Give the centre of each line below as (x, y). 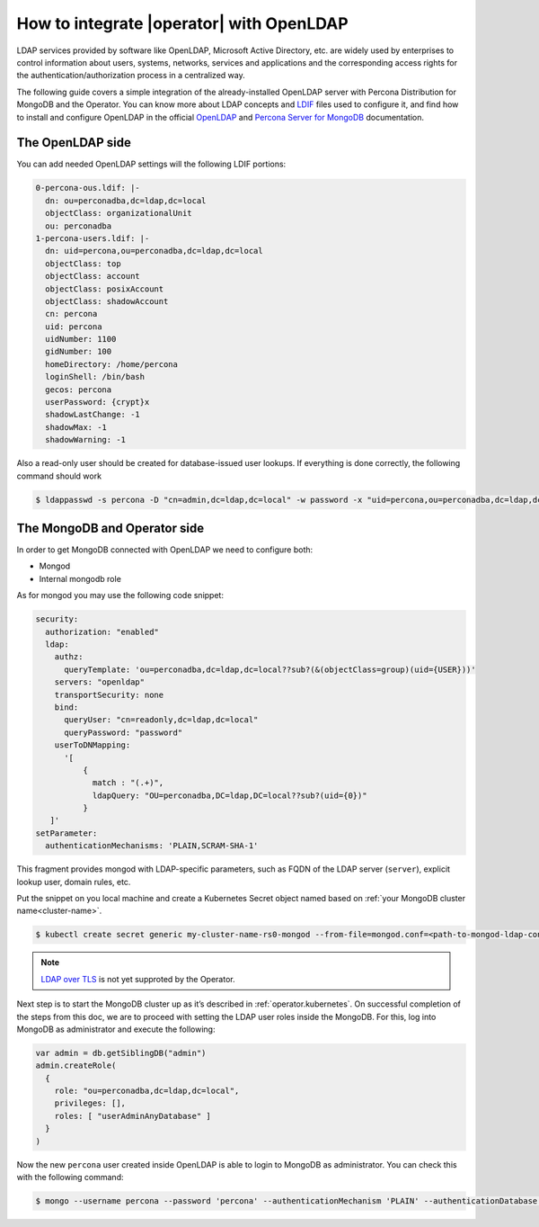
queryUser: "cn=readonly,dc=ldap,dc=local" (161, 720)
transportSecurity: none (109, 694)
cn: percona (71, 314)
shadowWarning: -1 (85, 440)
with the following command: (70, 1178)
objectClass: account (93, 276)
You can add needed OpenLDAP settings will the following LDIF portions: (151, 164)
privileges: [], (90, 1103)
